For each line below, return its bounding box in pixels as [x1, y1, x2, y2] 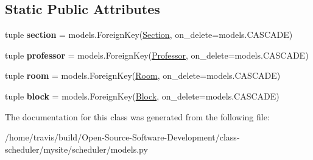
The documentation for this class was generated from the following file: [5, 110, 270, 123]
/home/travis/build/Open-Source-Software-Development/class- [5, 131, 240, 144]
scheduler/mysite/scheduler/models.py [5, 142, 148, 155]
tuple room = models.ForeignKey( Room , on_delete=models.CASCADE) [5, 69, 281, 82]
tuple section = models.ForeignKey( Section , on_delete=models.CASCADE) [5, 28, 293, 41]
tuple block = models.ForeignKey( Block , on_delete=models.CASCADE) [5, 89, 280, 102]
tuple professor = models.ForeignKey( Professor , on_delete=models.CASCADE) [5, 48, 309, 61]
